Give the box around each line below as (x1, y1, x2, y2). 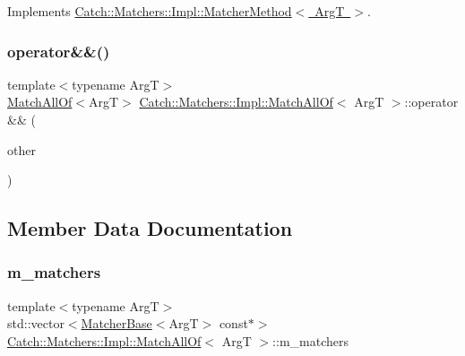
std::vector (7, 314, 65, 333)
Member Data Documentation (7, 214, 293, 242)
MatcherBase (81, 314, 152, 333)
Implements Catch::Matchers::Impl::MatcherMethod (7, 2, 292, 20)
